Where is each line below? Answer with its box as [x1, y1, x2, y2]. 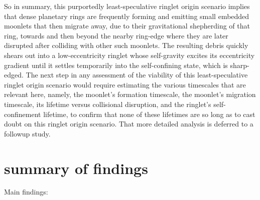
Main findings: [4, 186, 48, 197]
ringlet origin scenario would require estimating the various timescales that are [4, 79, 246, 89]
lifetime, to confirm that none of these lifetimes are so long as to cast [43, 108, 255, 119]
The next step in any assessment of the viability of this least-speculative [26, 69, 248, 80]
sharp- [230, 59, 249, 70]
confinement [4, 108, 41, 119]
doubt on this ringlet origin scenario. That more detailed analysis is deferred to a [4, 118, 253, 129]
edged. [4, 69, 24, 80]
